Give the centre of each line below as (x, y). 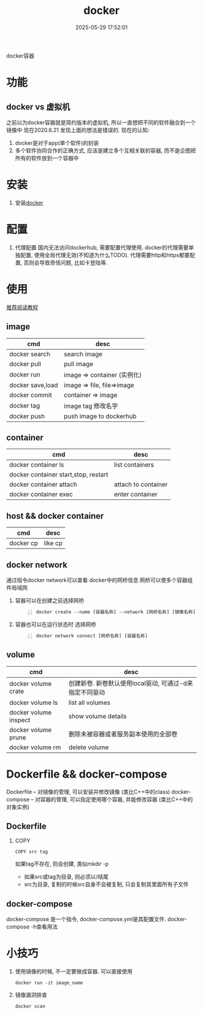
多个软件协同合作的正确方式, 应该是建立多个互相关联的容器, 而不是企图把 (105, 150)
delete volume (89, 747)
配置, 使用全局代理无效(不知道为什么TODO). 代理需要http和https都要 (105, 255)
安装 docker (29, 202)
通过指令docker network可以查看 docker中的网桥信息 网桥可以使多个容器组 (100, 580)
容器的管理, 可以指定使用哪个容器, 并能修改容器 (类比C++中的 (117, 799)
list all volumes (89, 702)
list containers (134, 465)
